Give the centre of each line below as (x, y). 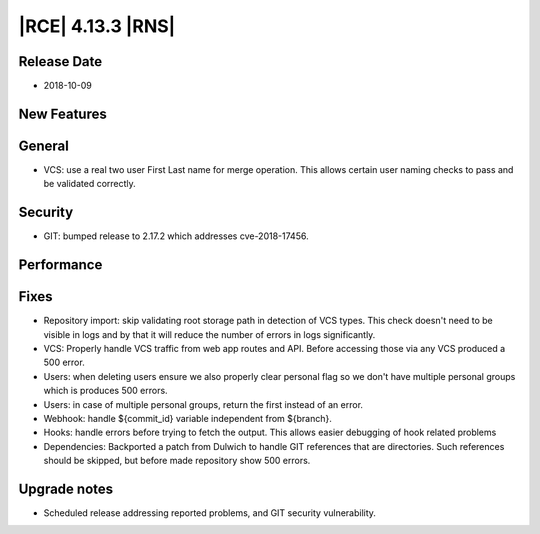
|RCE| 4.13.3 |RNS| (97, 26)
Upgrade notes (66, 488)
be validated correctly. (90, 184)
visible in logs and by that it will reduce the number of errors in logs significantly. (209, 334)
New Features (62, 113)
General (44, 145)
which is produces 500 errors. (106, 391)
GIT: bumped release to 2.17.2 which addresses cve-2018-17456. (176, 236)
